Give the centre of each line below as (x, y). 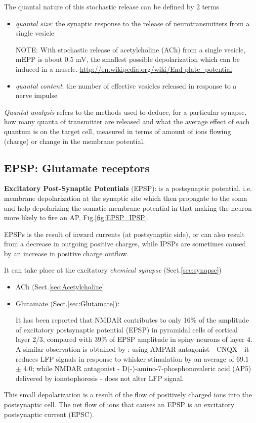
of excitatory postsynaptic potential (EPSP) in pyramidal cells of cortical (127, 329)
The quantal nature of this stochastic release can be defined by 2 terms (112, 6)
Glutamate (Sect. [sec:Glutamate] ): (67, 303)
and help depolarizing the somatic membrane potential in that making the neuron (128, 208)
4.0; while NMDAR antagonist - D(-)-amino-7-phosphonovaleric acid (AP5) (137, 368)
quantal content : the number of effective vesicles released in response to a (126, 85)
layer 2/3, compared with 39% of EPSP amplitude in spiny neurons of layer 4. (134, 339)
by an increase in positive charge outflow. (66, 253)
